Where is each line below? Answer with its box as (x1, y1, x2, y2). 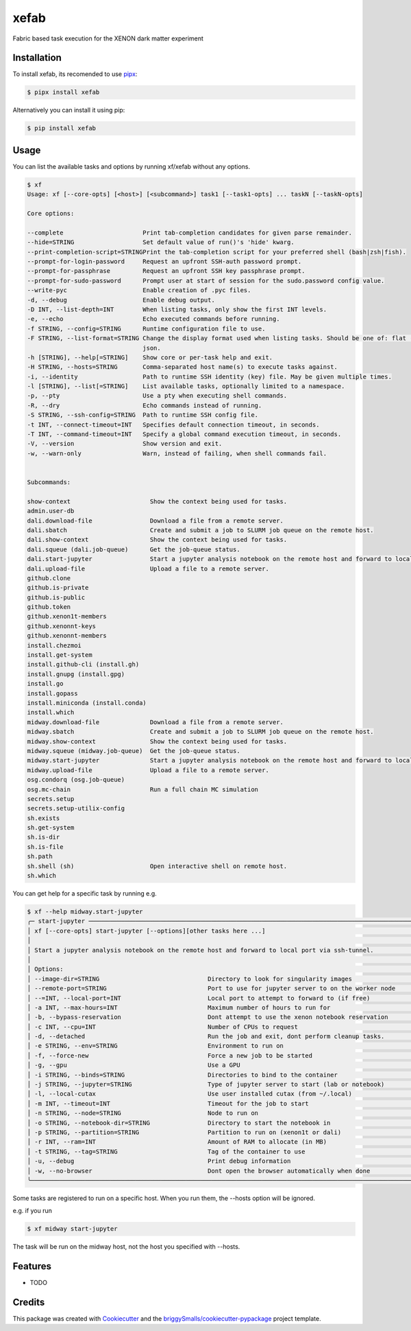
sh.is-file (27, 843, 64, 850)
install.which (27, 708, 75, 717)
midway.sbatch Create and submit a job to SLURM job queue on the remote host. (27, 728, 374, 736)
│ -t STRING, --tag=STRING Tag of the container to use (27, 1147, 306, 1155)
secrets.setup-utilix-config (27, 804, 125, 813)
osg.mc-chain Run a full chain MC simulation (27, 785, 259, 793)
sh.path (27, 852, 53, 861)
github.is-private (27, 584, 89, 592)
